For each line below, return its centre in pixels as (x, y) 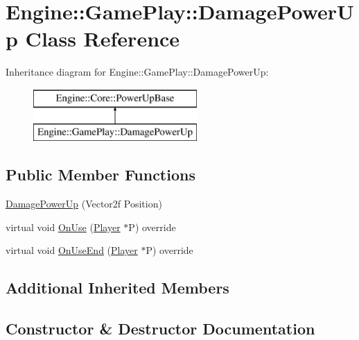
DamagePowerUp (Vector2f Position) (84, 204)
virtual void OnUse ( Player (63, 227)
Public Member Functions (100, 175)
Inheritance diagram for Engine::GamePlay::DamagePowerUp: (137, 72)
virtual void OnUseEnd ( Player (72, 250)
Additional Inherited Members (117, 288)
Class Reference (103, 39)
